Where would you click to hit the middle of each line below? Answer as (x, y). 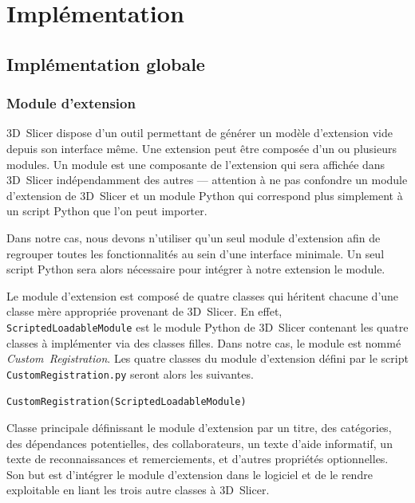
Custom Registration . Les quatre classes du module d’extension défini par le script (207, 358)
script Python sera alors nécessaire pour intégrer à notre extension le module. (196, 269)
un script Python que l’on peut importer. (107, 211)
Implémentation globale (106, 63)
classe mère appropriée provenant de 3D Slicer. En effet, (144, 311)
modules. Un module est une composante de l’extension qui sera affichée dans (196, 164)
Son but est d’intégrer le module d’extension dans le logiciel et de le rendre (190, 474)
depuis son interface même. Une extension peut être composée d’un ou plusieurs (202, 148)
